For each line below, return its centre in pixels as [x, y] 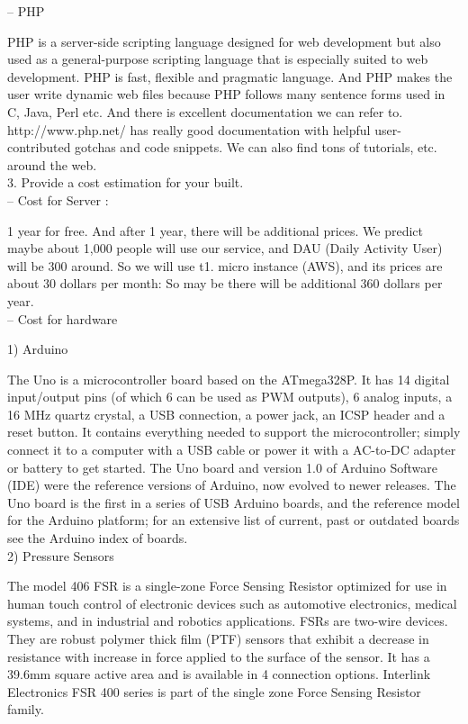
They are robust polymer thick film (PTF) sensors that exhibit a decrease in [218, 638]
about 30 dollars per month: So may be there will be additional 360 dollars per [225, 283]
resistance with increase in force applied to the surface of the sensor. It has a [219, 656]
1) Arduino [38, 349]
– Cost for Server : [58, 199]
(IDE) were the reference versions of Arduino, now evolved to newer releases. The [232, 485]
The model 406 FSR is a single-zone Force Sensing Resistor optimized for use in [227, 586]
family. [26, 709]
